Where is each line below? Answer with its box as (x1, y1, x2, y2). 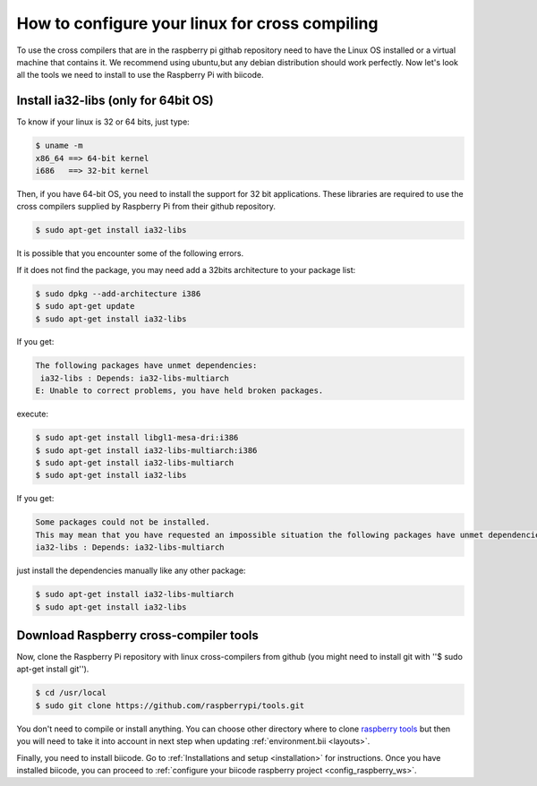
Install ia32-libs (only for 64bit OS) (16, 93, 214, 108)
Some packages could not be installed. (35, 517, 210, 527)
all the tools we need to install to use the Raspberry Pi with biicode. (16, 70, 264, 81)
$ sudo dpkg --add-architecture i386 (35, 288, 201, 299)
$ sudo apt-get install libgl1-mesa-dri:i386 (35, 432, 239, 443)
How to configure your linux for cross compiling (16, 13, 379, 33)
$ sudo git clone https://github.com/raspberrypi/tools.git (35, 700, 305, 711)
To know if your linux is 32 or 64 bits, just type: (16, 116, 190, 127)
